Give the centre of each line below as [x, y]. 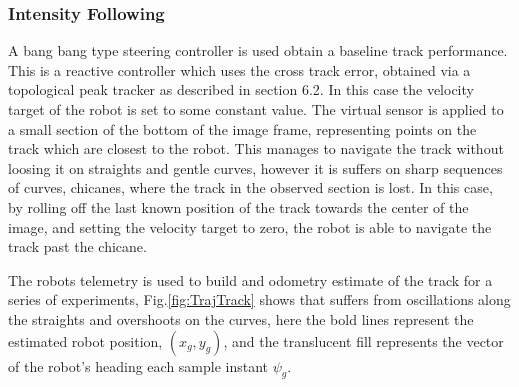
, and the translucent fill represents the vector [363, 340]
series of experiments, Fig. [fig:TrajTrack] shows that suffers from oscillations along [259, 299]
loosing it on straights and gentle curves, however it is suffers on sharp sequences [255, 167]
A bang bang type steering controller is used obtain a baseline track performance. [258, 50]
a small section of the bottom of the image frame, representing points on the [242, 128]
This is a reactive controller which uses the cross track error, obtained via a [239, 69]
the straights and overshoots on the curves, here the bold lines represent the [241, 318]
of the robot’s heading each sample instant [138, 365]
